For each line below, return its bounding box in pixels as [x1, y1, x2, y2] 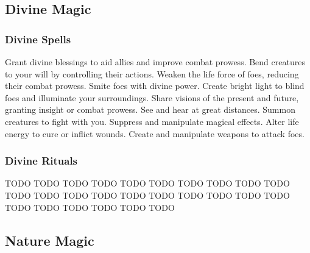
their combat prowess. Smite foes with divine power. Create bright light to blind [5, 79, 305, 92]
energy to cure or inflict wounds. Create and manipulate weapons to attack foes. [5, 127, 305, 140]
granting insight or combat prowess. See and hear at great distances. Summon [5, 103, 295, 116]
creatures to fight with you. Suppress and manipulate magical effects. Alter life [5, 115, 299, 127]
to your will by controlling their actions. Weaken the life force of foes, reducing [5, 67, 299, 80]
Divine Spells [5, 31, 71, 46]
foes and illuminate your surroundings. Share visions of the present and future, [5, 91, 299, 104]
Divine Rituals [5, 153, 78, 168]
